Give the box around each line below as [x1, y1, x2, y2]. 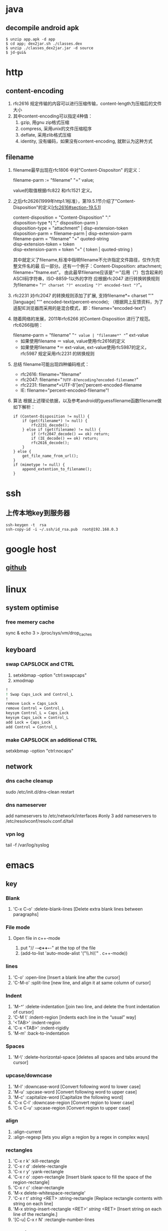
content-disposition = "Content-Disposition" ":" [13, 214, 111, 220]
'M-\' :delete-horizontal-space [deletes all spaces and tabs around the [13, 1054, 158, 1060]
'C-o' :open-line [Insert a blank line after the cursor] [13, 974, 120, 980]
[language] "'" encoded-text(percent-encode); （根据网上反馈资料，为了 [13, 299, 163, 305]
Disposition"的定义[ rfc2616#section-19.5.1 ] [13, 204, 101, 210]
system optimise [6, 603, 59, 612]
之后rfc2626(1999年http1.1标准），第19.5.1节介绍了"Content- [13, 198, 136, 204]
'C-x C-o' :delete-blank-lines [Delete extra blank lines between [13, 906, 143, 912]
